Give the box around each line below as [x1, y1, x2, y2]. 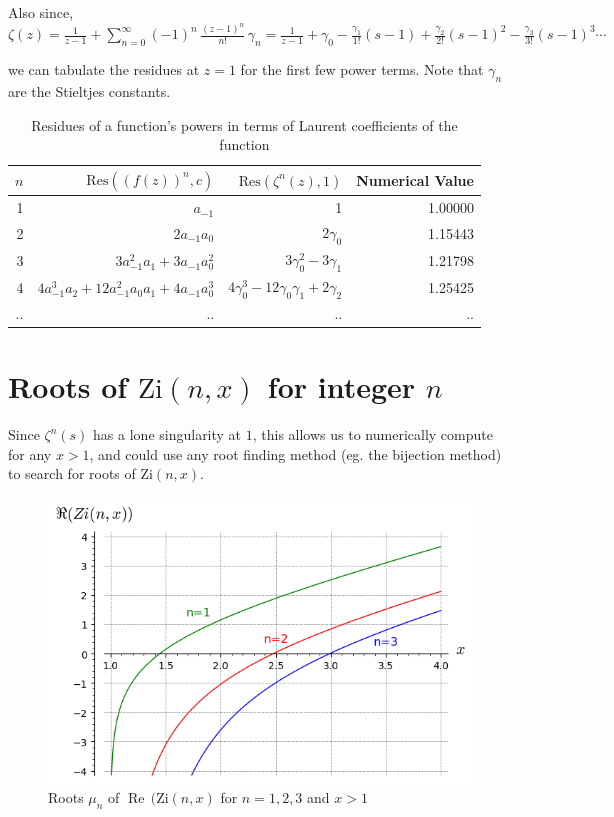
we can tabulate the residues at [8, 59, 200, 80]
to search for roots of [8, 463, 136, 484]
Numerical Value [356, 170, 474, 191]
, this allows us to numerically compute [252, 424, 493, 445]
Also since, [8, 2, 74, 22]
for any [8, 443, 52, 464]
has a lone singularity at [93, 424, 242, 445]
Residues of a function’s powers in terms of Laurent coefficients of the [31, 114, 458, 135]
